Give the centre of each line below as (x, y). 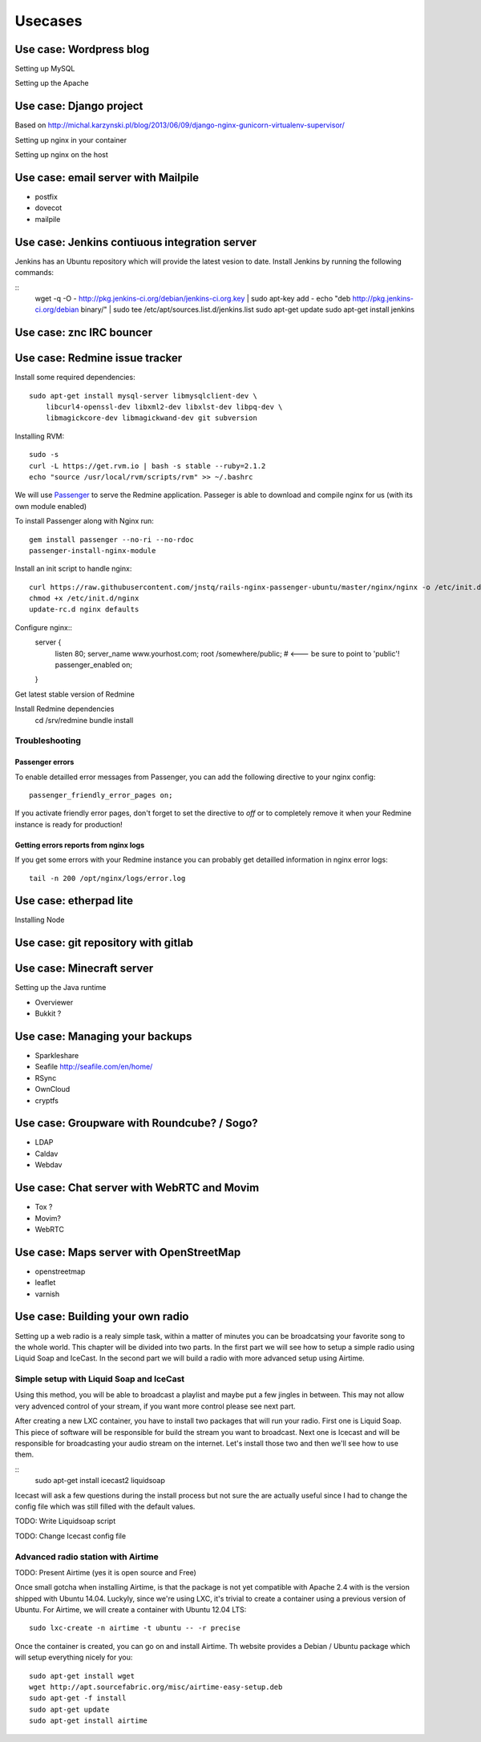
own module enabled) (51, 506)
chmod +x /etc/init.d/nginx (84, 598)
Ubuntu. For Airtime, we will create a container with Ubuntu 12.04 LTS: (131, 1610)
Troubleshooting (48, 741)
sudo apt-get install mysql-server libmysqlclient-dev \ (143, 396)
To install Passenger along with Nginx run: (84, 521)
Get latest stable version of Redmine (75, 694)
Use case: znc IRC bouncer (83, 333)
